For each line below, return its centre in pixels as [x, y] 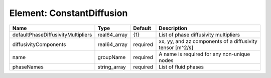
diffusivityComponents [39, 44]
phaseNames [28, 66]
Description [173, 28]
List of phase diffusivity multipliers [199, 34]
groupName [112, 57]
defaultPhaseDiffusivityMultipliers [52, 34]
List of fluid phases [181, 66]
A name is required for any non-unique [205, 54]
